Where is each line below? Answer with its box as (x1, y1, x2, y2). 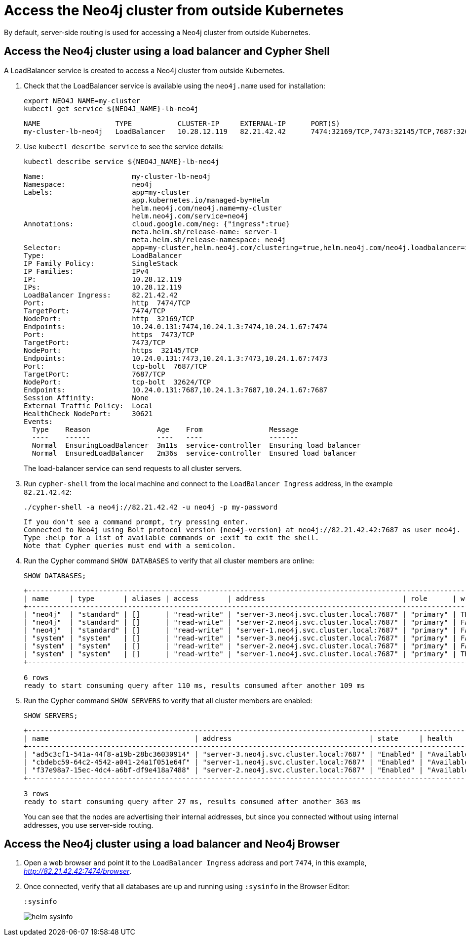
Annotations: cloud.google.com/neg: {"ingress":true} (24, 219, 290, 228)
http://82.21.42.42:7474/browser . (24, 867, 132, 876)
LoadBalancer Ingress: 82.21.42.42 (24, 291, 178, 299)
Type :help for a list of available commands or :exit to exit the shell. (24, 533, 319, 542)
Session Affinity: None (24, 393, 149, 402)
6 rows (24, 673, 49, 682)
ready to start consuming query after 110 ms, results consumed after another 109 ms (24, 681, 365, 689)
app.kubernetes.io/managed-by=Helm (132, 196, 270, 204)
